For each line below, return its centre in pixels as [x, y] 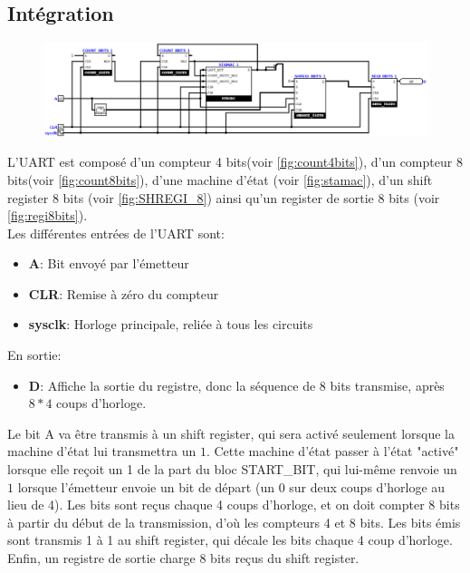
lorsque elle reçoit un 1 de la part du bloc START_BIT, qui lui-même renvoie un [232, 469]
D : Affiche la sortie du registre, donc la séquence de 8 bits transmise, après [236, 385]
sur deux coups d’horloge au [367, 486]
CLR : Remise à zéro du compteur [124, 293]
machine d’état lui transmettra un [102, 451]
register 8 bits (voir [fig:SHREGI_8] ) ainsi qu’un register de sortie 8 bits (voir [224, 197]
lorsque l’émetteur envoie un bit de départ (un [146, 486]
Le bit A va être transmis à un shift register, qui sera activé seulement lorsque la [231, 433]
